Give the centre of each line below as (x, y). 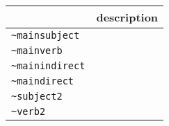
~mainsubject (46, 35)
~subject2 (37, 96)
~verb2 (29, 111)
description (127, 17)
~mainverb (37, 51)
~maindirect (43, 81)
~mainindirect (48, 66)
